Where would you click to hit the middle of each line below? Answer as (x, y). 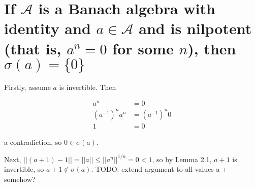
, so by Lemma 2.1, (182, 159)
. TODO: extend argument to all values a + (160, 169)
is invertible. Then (88, 87)
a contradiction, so (33, 142)
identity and (47, 28)
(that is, (33, 48)
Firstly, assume (27, 87)
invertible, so (24, 169)
